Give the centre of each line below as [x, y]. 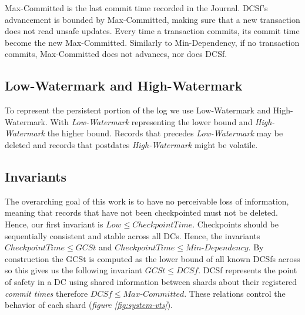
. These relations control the [235, 293]
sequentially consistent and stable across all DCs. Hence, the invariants [133, 235]
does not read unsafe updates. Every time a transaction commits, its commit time [152, 31]
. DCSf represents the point [248, 270]
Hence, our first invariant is [54, 224]
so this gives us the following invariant [74, 270]
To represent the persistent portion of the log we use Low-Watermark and [138, 110]
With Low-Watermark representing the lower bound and [151, 121]
